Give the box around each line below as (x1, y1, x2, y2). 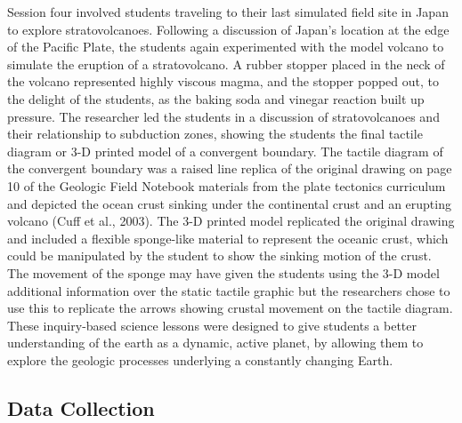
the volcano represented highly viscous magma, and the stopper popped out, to (7, 72, 440, 91)
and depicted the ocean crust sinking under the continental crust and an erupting (7, 194, 451, 212)
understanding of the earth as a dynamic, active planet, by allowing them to (7, 333, 424, 352)
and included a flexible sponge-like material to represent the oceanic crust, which (7, 228, 449, 247)
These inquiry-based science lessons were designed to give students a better (7, 315, 417, 334)
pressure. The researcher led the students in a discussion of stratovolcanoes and (7, 107, 440, 125)
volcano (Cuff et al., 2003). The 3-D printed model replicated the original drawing (7, 211, 455, 230)
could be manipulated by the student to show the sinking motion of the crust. (7, 246, 432, 265)
